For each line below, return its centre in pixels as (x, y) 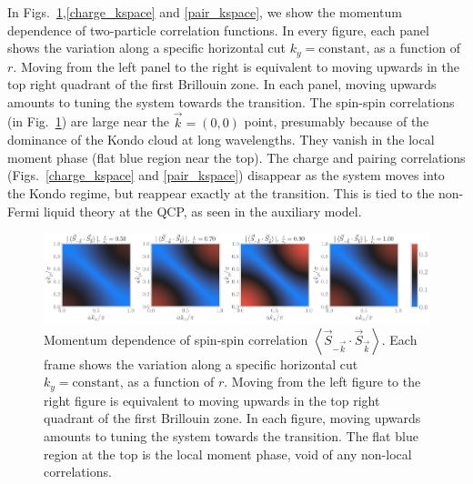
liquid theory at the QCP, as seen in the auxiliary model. (202, 211)
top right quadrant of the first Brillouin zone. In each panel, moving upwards (222, 84)
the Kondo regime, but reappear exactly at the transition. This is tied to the (221, 193)
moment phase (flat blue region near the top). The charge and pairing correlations (236, 157)
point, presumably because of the (337, 121)
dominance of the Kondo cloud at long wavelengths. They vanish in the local (221, 140)
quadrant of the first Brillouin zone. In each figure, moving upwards (232, 418)
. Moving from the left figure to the (322, 382)
